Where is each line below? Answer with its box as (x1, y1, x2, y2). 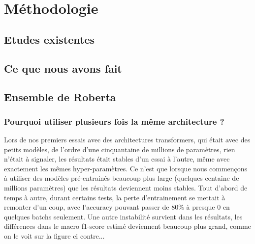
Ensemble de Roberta (4, 89, 116, 105)
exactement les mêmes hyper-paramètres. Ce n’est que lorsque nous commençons (4, 163, 248, 173)
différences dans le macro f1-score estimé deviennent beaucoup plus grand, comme (4, 221, 251, 231)
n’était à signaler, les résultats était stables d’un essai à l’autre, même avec (4, 154, 230, 164)
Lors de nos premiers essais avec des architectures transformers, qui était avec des (4, 134, 251, 144)
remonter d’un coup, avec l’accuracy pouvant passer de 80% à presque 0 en (4, 202, 230, 212)
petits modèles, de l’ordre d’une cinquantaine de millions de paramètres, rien (4, 144, 235, 154)
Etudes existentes (4, 31, 95, 47)
